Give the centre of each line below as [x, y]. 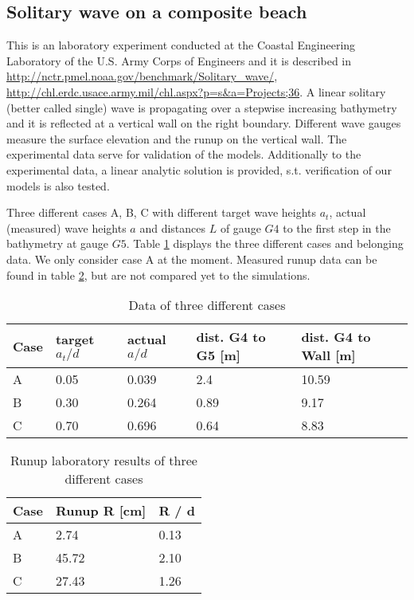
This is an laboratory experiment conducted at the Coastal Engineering [181, 45]
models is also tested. [58, 185]
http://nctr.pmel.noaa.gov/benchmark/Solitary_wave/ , [142, 76]
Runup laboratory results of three [104, 461]
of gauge [240, 227]
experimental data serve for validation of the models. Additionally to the [184, 154]
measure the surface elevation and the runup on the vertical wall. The [177, 138]
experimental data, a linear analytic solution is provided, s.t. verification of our [199, 169]
